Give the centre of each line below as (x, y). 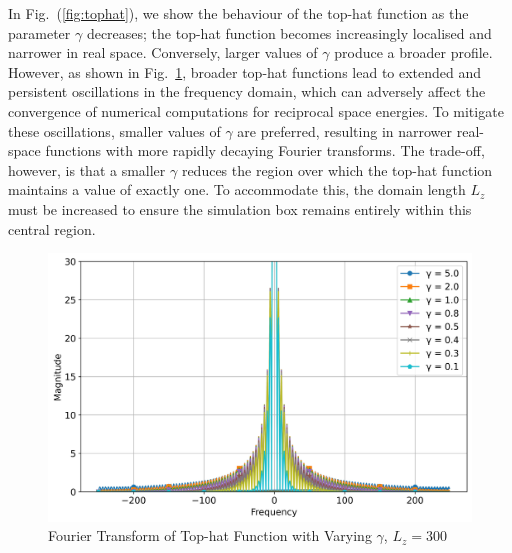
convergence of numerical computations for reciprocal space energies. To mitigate (256, 110)
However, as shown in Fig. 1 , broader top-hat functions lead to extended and (245, 71)
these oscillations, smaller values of (114, 130)
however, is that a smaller (87, 169)
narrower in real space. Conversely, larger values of (163, 52)
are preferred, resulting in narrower (345, 130)
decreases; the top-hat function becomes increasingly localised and (289, 32)
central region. (52, 228)
